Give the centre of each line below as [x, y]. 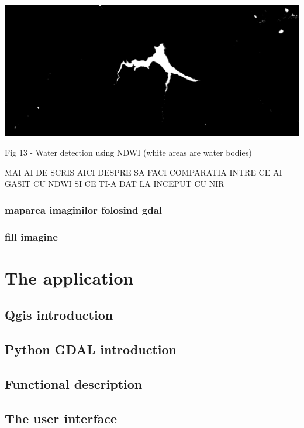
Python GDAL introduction [91, 349]
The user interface [61, 418]
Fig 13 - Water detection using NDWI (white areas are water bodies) [128, 153]
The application [69, 277]
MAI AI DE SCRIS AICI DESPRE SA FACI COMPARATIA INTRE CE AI [144, 172]
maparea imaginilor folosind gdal [83, 209]
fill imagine [31, 236]
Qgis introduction [59, 315]
